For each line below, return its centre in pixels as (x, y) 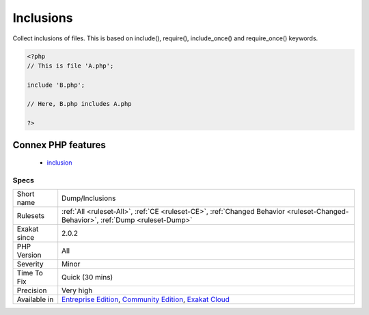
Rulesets (30, 216)
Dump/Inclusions (89, 198)
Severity (30, 264)
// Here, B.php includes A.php (80, 104)
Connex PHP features (59, 145)
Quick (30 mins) (87, 277)
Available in (35, 299)
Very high (77, 290)
